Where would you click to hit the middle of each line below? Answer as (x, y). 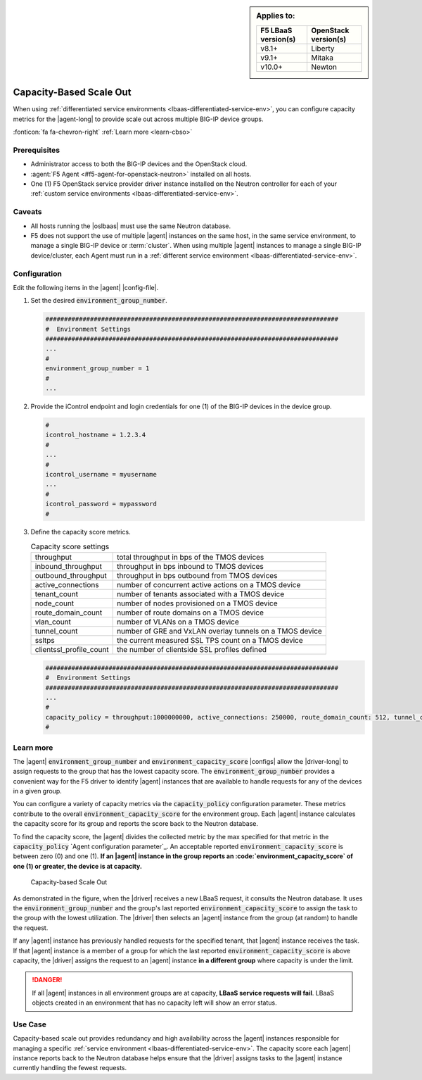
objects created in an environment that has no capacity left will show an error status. (154, 1003)
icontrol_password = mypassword (101, 504)
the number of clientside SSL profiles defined (192, 650)
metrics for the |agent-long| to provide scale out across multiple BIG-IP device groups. (138, 119)
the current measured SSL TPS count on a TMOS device (210, 641)
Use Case (30, 1024)
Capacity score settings (70, 547)
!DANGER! (47, 980)
